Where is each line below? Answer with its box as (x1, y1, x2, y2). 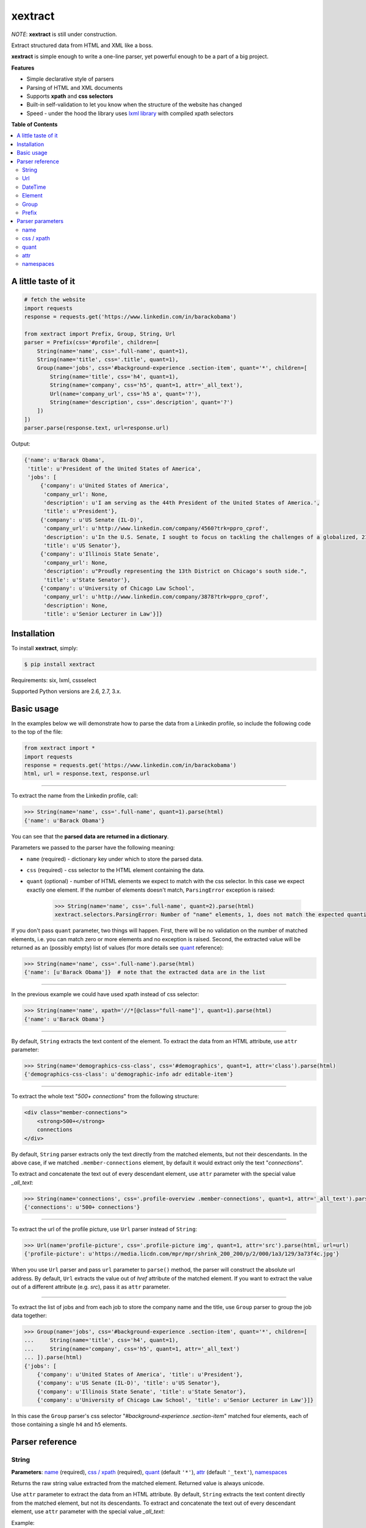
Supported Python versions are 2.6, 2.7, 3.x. (11, 688, 121, 695)
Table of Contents (11, 121, 58, 128)
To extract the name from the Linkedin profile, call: (11, 792, 138, 799)
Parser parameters (16, 218, 64, 225)
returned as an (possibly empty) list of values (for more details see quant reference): (11, 944, 224, 951)
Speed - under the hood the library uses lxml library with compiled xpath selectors (26, 109, 234, 117)
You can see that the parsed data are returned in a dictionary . (11, 832, 169, 840)
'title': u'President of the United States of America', (27, 465, 201, 472)
